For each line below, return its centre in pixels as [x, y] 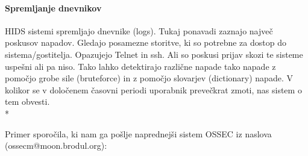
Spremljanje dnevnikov [53, 8]
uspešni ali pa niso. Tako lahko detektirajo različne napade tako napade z [140, 66]
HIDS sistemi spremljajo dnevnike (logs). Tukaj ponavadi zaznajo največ [139, 30]
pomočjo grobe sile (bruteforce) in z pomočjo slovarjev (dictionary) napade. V [149, 78]
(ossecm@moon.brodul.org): [56, 145]
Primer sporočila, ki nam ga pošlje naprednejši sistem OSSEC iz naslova [138, 133]
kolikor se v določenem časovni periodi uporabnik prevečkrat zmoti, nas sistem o [153, 89]
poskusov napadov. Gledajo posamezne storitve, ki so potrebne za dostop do [146, 42]
